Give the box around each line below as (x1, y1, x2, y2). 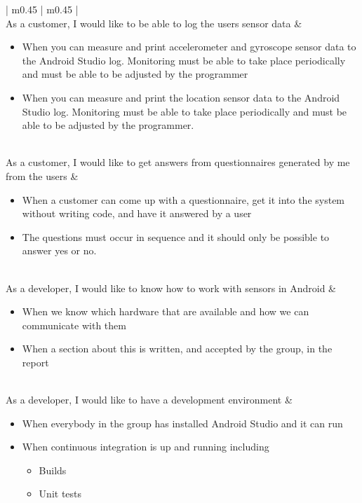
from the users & (6, 168, 79, 183)
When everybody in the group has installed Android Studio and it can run (22, 415, 343, 430)
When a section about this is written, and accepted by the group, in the (22, 341, 333, 356)
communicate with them (22, 317, 126, 332)
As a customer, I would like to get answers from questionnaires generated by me (6, 155, 350, 170)
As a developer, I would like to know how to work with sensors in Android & (6, 280, 337, 295)
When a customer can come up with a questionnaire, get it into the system (22, 192, 345, 207)
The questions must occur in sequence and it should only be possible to (22, 229, 330, 244)
